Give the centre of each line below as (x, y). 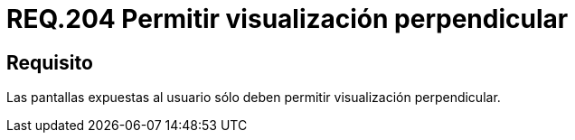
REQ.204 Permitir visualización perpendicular (287, 19)
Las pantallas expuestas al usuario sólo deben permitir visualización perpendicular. (254, 98)
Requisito (50, 62)
